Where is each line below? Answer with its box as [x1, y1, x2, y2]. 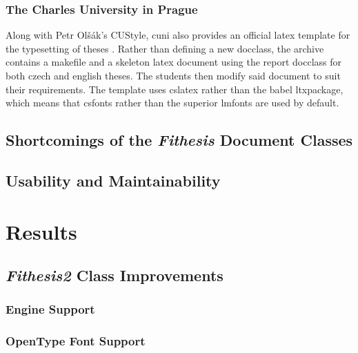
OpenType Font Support [6, 332, 146, 350]
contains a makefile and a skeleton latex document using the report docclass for [6, 55, 342, 69]
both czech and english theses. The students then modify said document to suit [6, 68, 341, 82]
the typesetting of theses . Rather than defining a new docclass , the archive [6, 41, 324, 55]
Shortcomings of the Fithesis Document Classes [6, 129, 353, 151]
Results [6, 217, 77, 245]
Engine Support [6, 300, 95, 318]
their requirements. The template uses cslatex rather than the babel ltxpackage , [6, 82, 344, 96]
